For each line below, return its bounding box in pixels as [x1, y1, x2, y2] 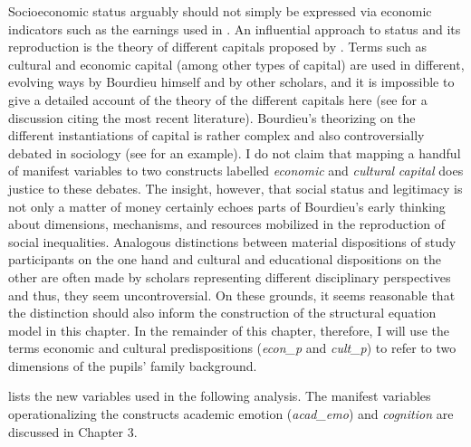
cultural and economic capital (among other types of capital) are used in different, [8, 54, 465, 73]
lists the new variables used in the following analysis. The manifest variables [8, 386, 431, 405]
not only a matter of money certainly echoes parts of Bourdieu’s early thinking [8, 196, 446, 215]
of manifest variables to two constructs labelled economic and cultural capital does [8, 161, 464, 180]
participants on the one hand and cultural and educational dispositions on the [8, 250, 442, 269]
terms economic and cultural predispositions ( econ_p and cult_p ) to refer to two [8, 338, 457, 357]
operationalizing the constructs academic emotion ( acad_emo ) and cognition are [8, 404, 454, 423]
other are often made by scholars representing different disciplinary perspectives [8, 267, 451, 286]
